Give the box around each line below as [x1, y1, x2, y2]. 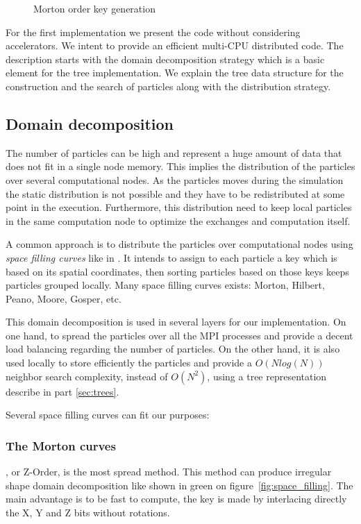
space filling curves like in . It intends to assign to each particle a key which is [6, 250, 337, 264]
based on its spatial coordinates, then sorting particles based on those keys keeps [6, 264, 349, 278]
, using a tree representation [207, 369, 327, 383]
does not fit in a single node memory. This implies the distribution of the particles [6, 159, 355, 174]
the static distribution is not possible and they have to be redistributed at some [6, 186, 345, 201]
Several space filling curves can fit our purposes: [6, 407, 210, 422]
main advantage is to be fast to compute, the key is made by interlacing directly [6, 491, 347, 506]
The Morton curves [6, 437, 116, 454]
